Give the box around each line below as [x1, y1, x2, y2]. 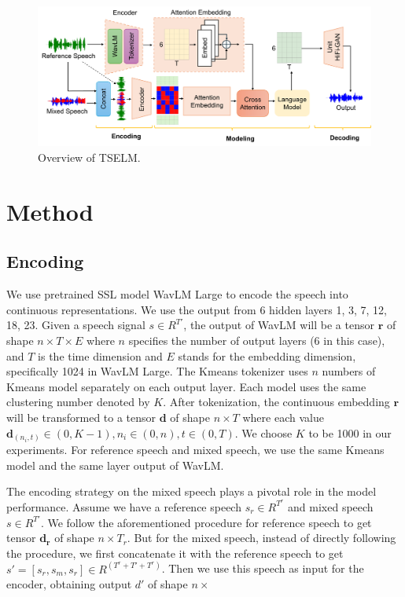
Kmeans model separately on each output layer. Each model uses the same [6, 378, 366, 394]
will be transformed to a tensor [6, 408, 156, 425]
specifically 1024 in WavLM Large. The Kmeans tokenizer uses [6, 363, 308, 379]
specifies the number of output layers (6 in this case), [128, 332, 385, 348]
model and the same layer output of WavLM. [6, 456, 224, 473]
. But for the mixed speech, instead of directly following [127, 529, 396, 546]
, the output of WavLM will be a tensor [183, 317, 374, 333]
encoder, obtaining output [6, 576, 132, 592]
